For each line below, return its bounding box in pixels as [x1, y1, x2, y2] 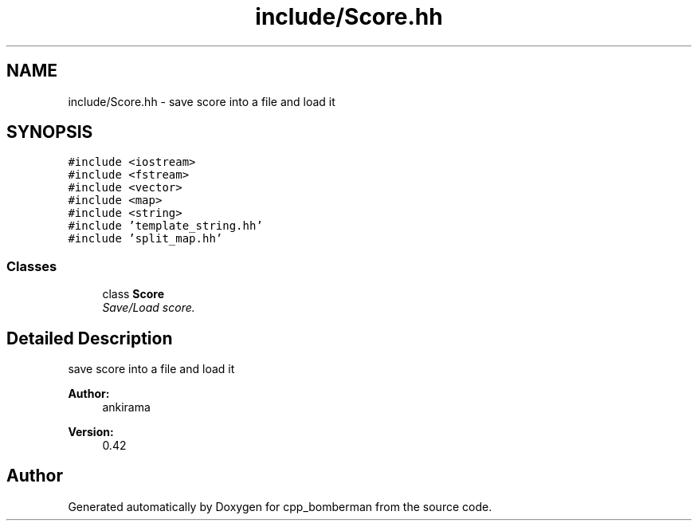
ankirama [102, 400, 151, 415]
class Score [102, 287, 165, 301]
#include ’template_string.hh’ [68, 219, 263, 233]
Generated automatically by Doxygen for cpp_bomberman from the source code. [68, 499, 492, 513]
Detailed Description [6, 328, 173, 348]
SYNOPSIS [6, 122, 93, 143]
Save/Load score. [102, 301, 195, 315]
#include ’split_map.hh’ [68, 232, 223, 246]
